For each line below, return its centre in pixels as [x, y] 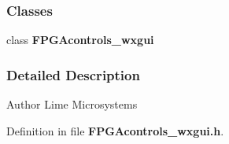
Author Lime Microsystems [72, 104]
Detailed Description [73, 74]
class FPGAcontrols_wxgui [80, 40]
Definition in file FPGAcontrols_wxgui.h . [115, 130]
